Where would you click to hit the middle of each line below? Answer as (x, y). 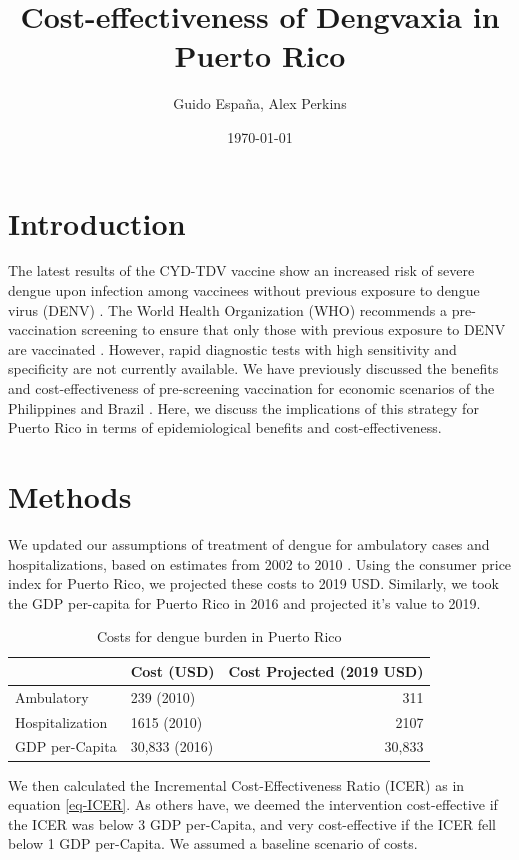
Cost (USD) (172, 670)
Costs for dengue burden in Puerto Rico (219, 636)
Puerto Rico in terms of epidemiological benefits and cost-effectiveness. (225, 427)
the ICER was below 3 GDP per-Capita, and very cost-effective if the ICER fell (252, 823)
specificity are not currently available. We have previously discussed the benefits (253, 368)
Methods (70, 495)
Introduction (97, 222)
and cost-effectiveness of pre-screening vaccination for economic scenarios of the (251, 388)
